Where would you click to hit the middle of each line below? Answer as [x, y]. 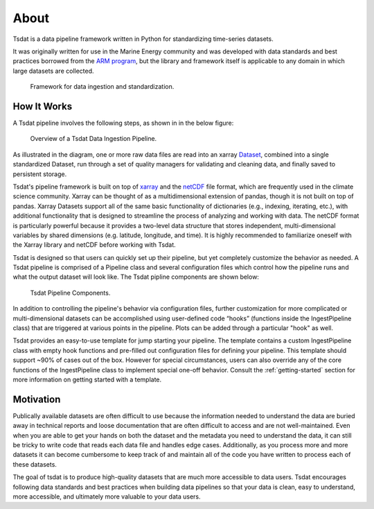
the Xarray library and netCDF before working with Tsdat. [94, 245]
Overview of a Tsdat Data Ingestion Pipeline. [93, 139]
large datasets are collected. [53, 71]
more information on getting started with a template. [87, 379]
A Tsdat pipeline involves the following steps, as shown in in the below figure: [123, 123]
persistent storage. [40, 174]
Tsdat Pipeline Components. [70, 293]
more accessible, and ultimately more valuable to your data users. [107, 497]
